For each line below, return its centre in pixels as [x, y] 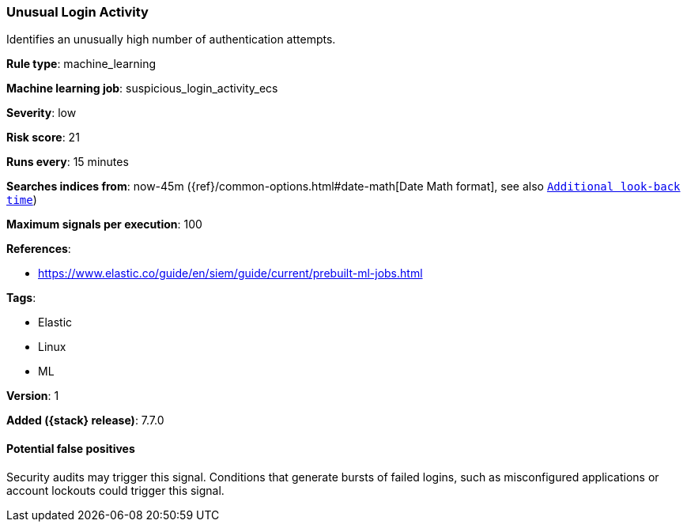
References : [39, 249]
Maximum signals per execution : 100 [104, 224]
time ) [22, 200]
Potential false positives [71, 448]
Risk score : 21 [43, 138]
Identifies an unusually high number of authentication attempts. [171, 40]
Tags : [21, 298]
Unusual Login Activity [77, 12]
